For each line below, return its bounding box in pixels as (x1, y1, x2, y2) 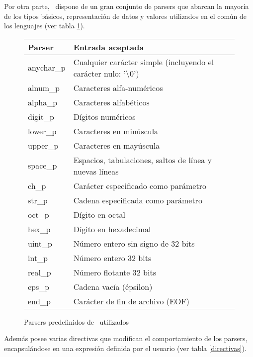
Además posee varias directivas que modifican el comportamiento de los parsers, (4, 333, 248, 344)
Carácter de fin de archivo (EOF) (73, 295, 190, 307)
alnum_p (28, 82, 60, 93)
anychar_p (28, 62, 66, 74)
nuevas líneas (73, 165, 119, 177)
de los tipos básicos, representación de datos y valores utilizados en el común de (4, 10, 247, 21)
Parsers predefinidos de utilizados (24, 316, 129, 327)
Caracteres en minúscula (73, 125, 159, 137)
